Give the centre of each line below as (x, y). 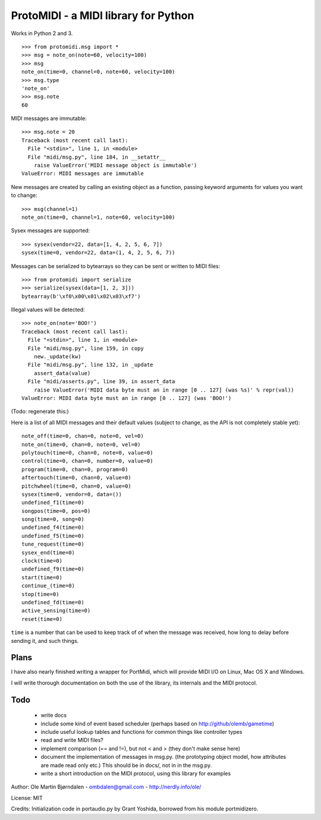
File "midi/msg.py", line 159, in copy (86, 348)
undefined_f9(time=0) (53, 569)
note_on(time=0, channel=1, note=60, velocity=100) (98, 217)
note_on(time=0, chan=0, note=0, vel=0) (81, 444)
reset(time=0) (42, 619)
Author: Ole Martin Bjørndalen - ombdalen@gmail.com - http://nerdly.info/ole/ (106, 787)
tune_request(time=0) (53, 544)
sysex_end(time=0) (48, 552)
